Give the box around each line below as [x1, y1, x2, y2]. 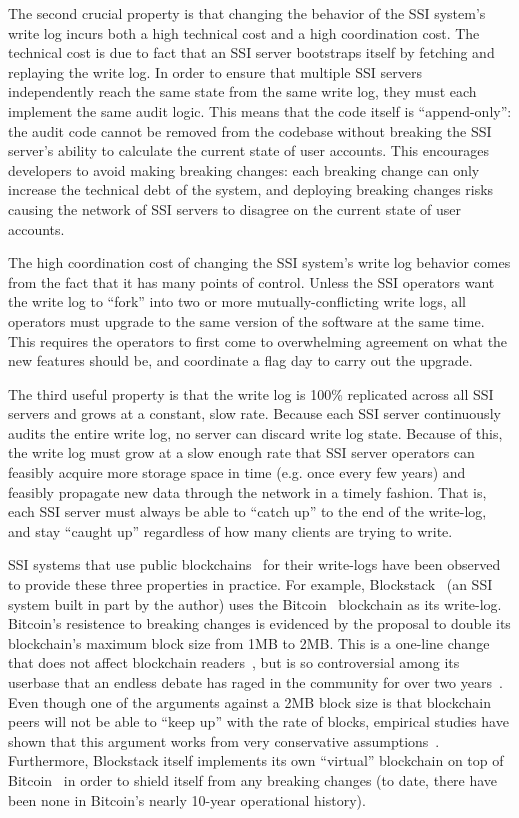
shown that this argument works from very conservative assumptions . [8, 730, 440, 751]
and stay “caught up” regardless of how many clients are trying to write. [8, 520, 453, 541]
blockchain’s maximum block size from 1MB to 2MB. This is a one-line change [8, 632, 490, 653]
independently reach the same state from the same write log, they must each [8, 81, 477, 102]
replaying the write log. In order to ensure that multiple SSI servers [8, 61, 422, 82]
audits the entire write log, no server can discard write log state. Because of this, [8, 422, 503, 443]
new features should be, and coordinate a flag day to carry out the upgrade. [8, 350, 473, 371]
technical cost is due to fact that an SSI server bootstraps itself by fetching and [8, 42, 495, 63]
